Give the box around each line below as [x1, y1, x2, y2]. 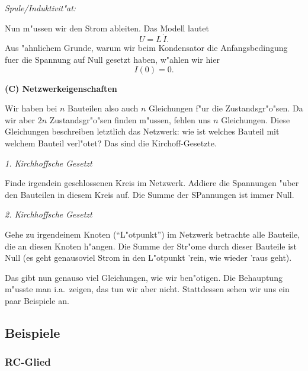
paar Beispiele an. [5, 294, 69, 306]
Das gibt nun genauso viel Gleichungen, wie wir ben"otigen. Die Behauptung [5, 271, 283, 283]
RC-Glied [5, 354, 51, 369]
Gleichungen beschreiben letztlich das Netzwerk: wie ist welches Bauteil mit [5, 125, 280, 137]
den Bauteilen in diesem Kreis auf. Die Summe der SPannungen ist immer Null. [5, 188, 294, 200]
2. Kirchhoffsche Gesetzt [5, 208, 92, 220]
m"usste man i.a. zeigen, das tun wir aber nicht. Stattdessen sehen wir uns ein [5, 283, 290, 295]
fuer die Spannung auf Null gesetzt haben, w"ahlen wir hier [5, 53, 220, 65]
